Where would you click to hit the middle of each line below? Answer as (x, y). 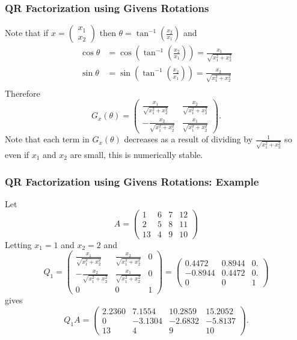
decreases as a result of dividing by (188, 139)
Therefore (23, 93)
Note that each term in (47, 139)
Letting (18, 244)
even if (17, 154)
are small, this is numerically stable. (136, 154)
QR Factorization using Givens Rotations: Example (132, 181)
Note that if (27, 33)
